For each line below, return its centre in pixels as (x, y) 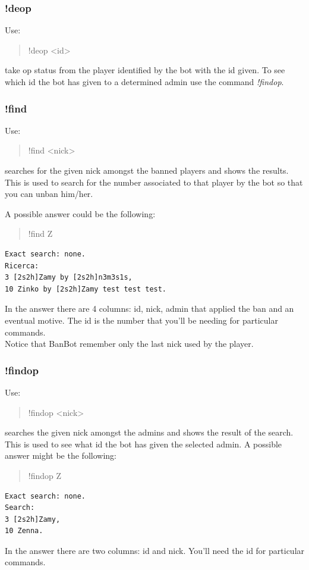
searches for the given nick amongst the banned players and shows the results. (147, 170)
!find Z (40, 234)
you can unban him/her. (49, 194)
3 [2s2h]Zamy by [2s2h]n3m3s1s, (69, 278)
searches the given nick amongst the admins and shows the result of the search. (149, 432)
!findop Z (45, 475)
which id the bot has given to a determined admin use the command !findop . (144, 82)
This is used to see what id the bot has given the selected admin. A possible (144, 444)
